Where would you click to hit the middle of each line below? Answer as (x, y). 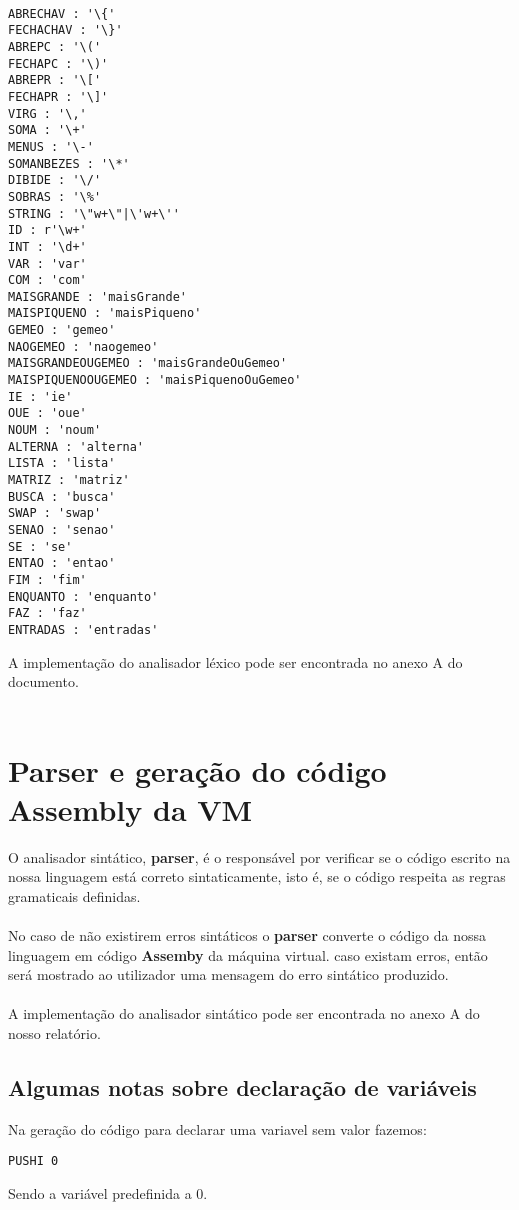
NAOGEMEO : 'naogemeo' (83, 346)
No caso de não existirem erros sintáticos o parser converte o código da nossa (247, 935)
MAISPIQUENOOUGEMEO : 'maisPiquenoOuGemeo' (155, 380)
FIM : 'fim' (47, 579)
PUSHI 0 (33, 1161)
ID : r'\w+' (47, 230)
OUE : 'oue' (47, 413)
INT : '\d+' (47, 246)
